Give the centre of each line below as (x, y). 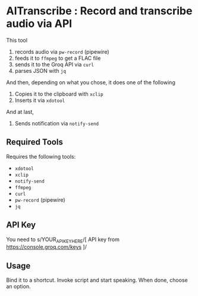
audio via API (39, 24)
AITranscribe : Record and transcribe (99, 11)
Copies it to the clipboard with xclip (59, 94)
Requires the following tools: (41, 156)
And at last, (20, 112)
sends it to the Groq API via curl (54, 64)
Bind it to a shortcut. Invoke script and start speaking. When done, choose (97, 280)
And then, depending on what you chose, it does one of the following (91, 82)
